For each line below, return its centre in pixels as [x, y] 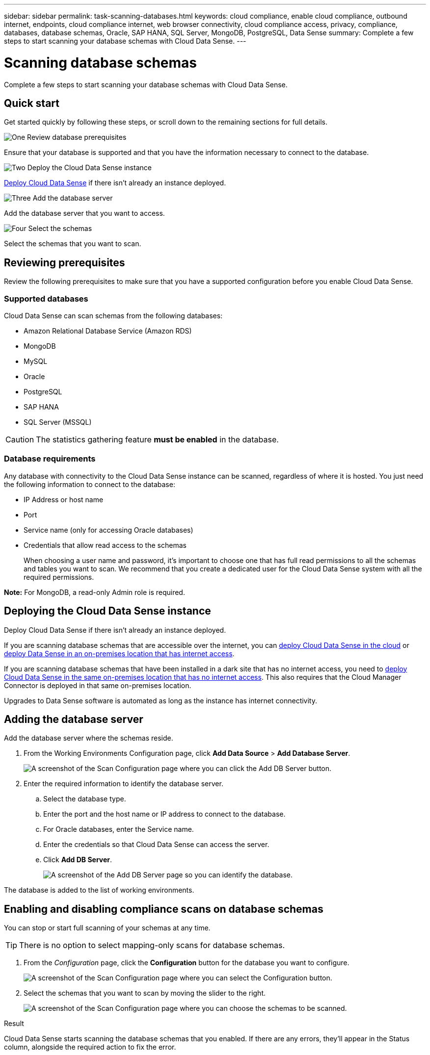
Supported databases [46, 298]
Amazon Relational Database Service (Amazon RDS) [108, 331]
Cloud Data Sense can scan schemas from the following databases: [113, 315]
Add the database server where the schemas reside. [89, 738]
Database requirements [50, 459]
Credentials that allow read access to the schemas [105, 545]
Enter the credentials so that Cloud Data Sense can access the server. [156, 845]
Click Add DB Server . [78, 860]
